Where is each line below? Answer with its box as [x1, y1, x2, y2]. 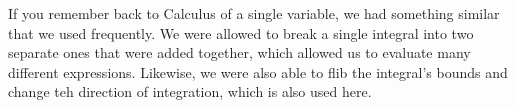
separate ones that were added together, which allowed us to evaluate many [8, 42, 471, 63]
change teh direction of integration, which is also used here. [8, 81, 372, 102]
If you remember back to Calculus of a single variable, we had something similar [8, 3, 500, 23]
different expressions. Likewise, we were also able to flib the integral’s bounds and [8, 61, 508, 82]
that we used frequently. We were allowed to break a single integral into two [8, 22, 474, 43]
